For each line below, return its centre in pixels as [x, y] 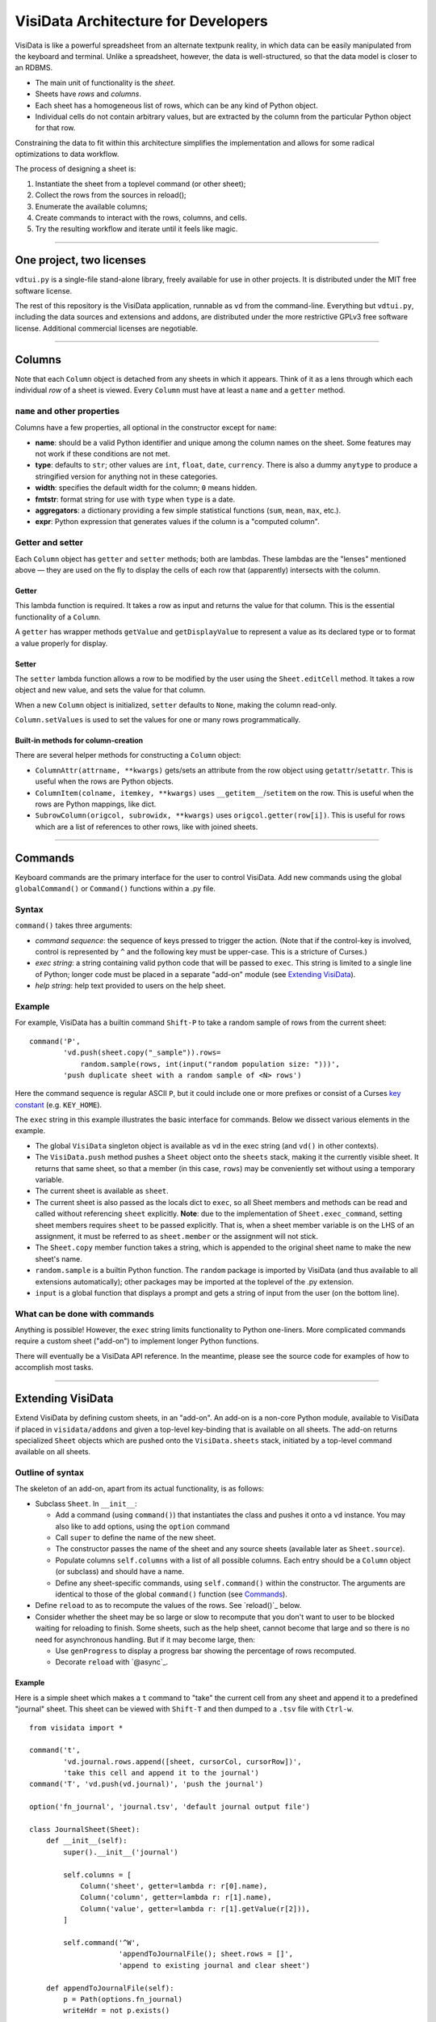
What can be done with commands [85, 1313]
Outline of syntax [50, 1473]
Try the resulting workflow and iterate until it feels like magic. [136, 229]
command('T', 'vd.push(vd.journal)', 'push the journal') [147, 1784]
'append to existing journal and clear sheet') [214, 1965]
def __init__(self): [86, 1841]
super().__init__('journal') [121, 1852]
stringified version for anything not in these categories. [126, 476]
